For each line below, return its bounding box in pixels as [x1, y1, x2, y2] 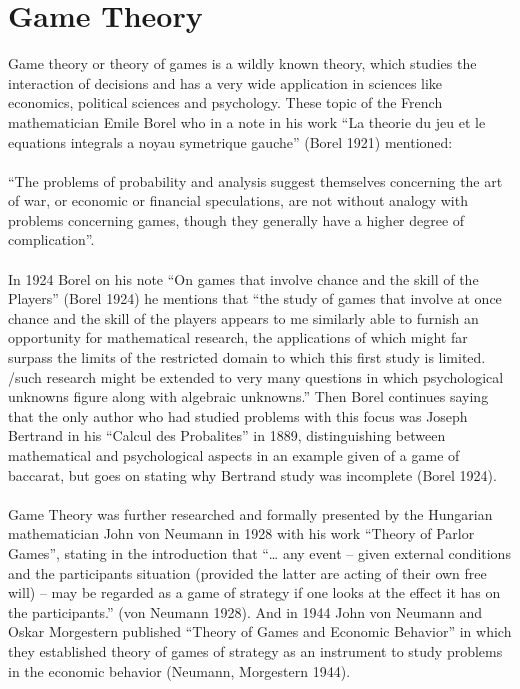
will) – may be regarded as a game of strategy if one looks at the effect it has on [8, 582, 501, 603]
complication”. [8, 229, 95, 250]
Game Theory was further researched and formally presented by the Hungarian [8, 503, 493, 524]
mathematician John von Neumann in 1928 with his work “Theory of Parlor [8, 523, 475, 544]
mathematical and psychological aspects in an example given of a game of [8, 445, 460, 465]
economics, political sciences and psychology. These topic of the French [8, 92, 443, 113]
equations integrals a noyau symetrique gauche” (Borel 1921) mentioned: [8, 131, 453, 152]
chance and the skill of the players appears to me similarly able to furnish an [8, 307, 479, 328]
